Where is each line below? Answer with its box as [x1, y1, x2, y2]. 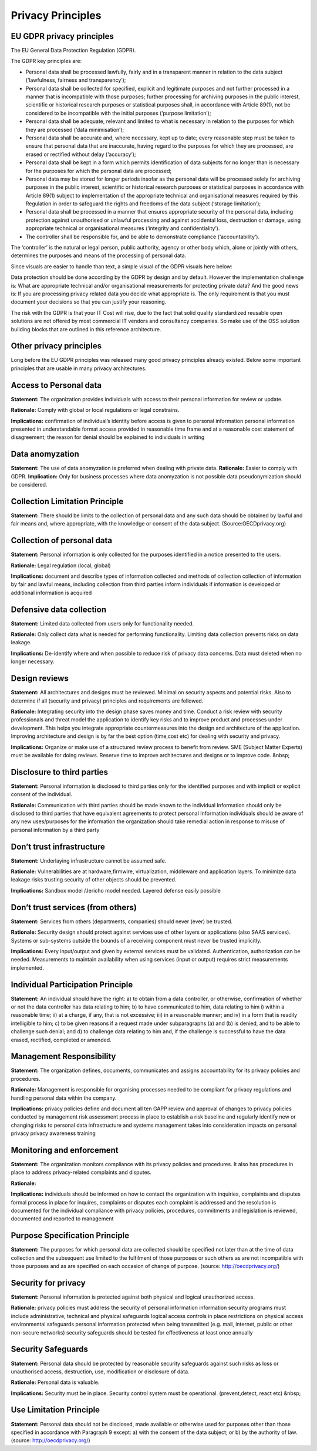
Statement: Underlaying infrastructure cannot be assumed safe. [11, 857, 167, 864]
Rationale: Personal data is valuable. [11, 1379, 100, 1386]
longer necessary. [11, 658, 55, 665]
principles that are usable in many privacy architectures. [11, 365, 147, 372]
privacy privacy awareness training [11, 1130, 96, 1137]
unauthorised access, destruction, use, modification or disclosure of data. [11, 1368, 190, 1375]
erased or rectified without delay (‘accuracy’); [25, 151, 136, 158]
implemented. [11, 964, 44, 971]
